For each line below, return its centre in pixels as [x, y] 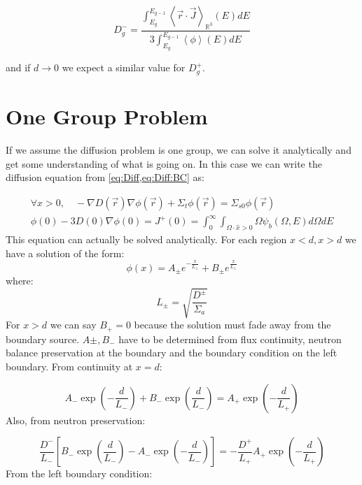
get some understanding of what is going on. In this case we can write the [164, 163]
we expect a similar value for [124, 67]
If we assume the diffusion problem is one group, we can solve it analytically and [179, 149]
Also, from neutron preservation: [76, 420]
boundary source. [43, 339]
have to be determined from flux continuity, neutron [230, 339]
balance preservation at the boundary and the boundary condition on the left [172, 353]
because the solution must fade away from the [232, 325]
